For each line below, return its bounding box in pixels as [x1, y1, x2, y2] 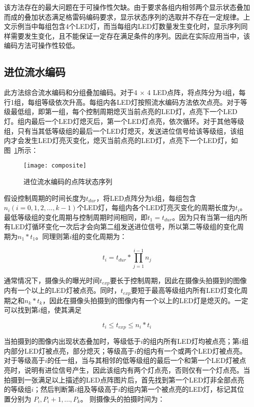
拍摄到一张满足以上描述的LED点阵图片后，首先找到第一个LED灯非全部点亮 [4, 374, 244, 384]
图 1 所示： [4, 144, 38, 155]
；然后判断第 [33, 384, 75, 394]
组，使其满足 [40, 305, 82, 315]
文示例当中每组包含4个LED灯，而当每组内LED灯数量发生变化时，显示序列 [4, 21, 241, 31]
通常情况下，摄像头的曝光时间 [4, 275, 100, 285]
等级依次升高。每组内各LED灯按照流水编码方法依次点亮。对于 [41, 96, 240, 107]
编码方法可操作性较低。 [4, 40, 79, 50]
